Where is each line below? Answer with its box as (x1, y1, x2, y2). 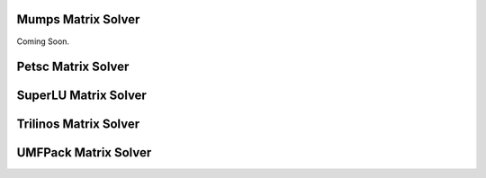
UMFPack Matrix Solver (16, 145, 152, 161)
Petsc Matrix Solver (16, 59, 130, 75)
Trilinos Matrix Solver (16, 117, 139, 132)
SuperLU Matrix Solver (16, 88, 148, 103)
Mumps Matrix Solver (16, 12, 140, 27)
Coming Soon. (16, 36, 70, 47)
